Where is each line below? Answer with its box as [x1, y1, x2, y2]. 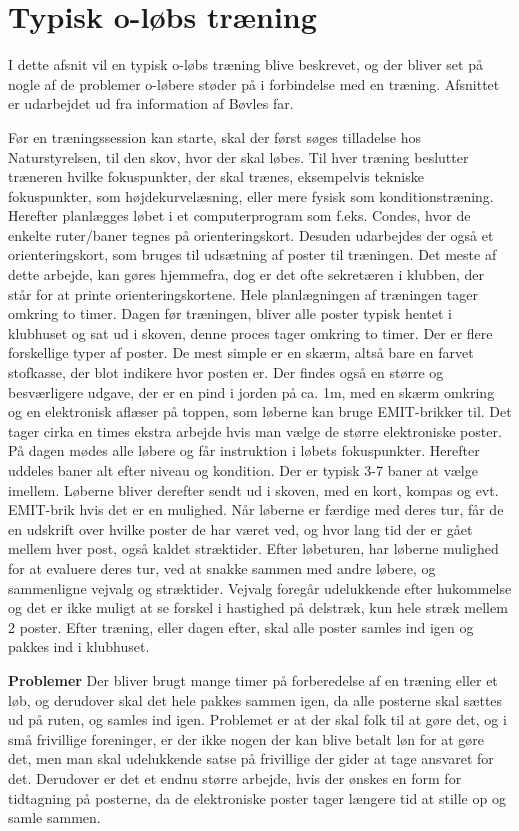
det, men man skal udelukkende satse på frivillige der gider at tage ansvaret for [8, 748, 494, 769]
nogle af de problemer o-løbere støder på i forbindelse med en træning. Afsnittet [8, 73, 500, 94]
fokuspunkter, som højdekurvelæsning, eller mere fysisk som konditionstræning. [8, 185, 494, 206]
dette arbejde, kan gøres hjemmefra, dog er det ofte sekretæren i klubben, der [8, 264, 485, 285]
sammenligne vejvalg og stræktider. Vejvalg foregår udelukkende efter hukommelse [8, 577, 512, 598]
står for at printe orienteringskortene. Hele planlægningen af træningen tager [8, 283, 478, 304]
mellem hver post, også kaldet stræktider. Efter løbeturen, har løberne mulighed [8, 538, 499, 559]
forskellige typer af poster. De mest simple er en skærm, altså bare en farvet [8, 342, 474, 363]
